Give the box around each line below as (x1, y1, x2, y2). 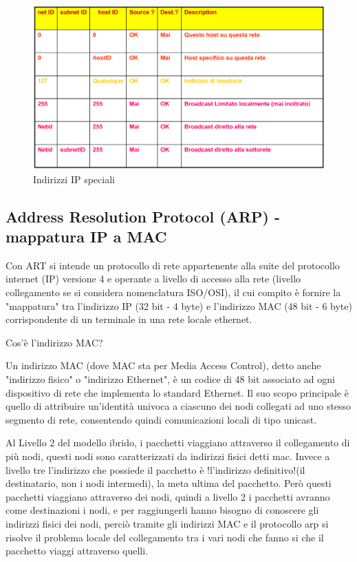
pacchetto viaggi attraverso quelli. (6, 543, 149, 558)
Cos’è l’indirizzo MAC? (6, 335, 103, 349)
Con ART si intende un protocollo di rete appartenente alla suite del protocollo (6, 258, 340, 272)
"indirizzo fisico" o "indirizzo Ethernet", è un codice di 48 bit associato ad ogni (6, 372, 335, 386)
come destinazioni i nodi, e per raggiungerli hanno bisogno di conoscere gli (6, 503, 319, 517)
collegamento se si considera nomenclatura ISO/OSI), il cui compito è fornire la (6, 285, 341, 300)
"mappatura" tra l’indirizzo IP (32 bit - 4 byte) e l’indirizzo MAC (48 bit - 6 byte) (6, 298, 352, 313)
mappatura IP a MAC (6, 226, 167, 247)
